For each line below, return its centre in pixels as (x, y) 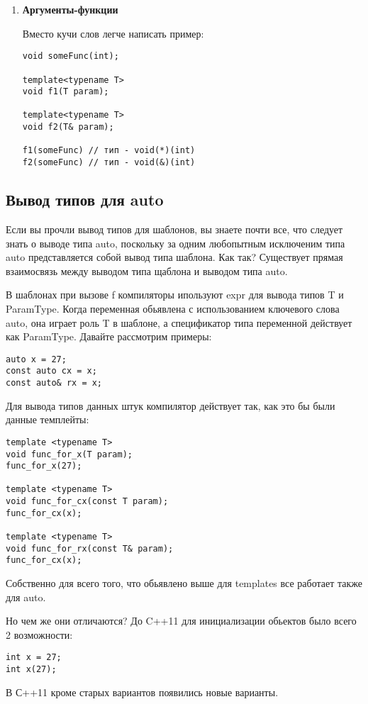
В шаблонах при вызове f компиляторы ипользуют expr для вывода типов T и (175, 295)
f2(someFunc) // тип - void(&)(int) (109, 163)
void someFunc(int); (71, 56)
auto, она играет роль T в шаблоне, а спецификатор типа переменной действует (179, 322)
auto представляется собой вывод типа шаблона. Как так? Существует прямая (174, 257)
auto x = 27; (36, 359)
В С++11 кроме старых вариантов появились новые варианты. (142, 692)
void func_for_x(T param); (69, 454)
